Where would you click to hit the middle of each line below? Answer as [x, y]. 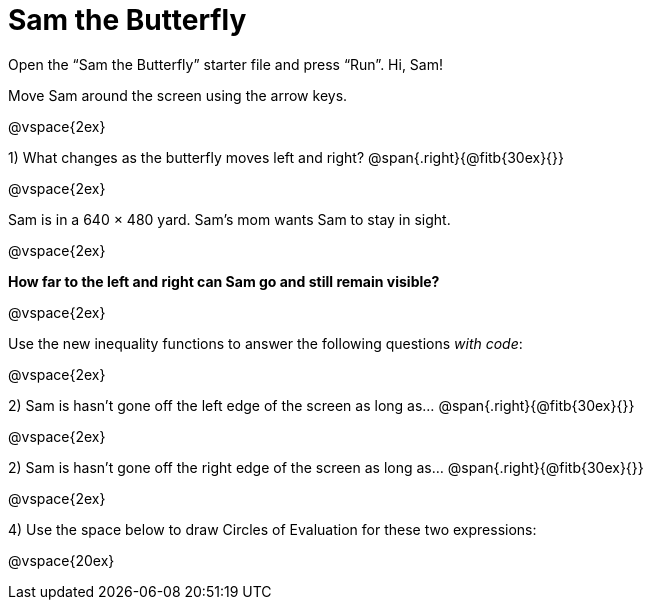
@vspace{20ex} [61, 560]
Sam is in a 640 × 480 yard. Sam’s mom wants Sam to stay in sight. [229, 219]
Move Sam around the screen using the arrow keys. [178, 95]
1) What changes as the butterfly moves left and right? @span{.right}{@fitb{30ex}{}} [286, 157]
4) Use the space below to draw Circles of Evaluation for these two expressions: [272, 529]
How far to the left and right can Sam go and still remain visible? [224, 281]
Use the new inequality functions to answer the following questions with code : [265, 343]
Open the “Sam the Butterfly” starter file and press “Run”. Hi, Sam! [225, 64]
